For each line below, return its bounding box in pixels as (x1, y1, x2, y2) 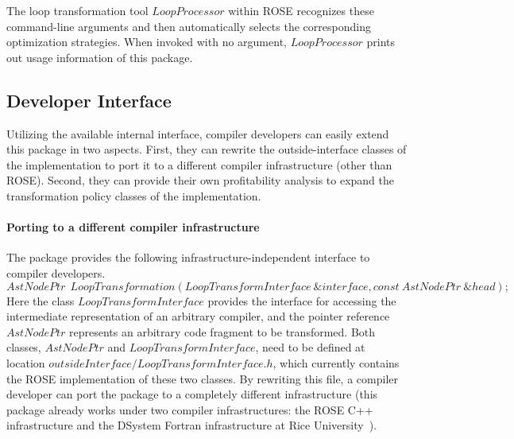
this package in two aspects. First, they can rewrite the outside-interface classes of (6, 141, 407, 157)
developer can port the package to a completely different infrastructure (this (6, 386, 378, 402)
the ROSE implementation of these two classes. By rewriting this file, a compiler (6, 370, 398, 387)
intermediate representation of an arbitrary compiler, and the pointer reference (6, 308, 390, 324)
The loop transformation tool (6, 2, 149, 18)
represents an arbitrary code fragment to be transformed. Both (69, 323, 376, 340)
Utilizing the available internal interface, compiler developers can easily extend (6, 125, 389, 142)
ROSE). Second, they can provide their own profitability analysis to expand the (6, 172, 394, 188)
